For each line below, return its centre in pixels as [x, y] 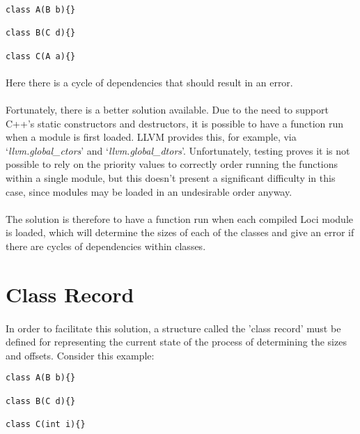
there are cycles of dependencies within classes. [106, 246]
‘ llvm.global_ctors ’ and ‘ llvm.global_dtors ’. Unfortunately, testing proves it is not [178, 150]
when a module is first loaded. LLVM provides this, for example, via [151, 137]
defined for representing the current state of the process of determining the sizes [176, 342]
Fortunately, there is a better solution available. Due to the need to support [167, 110]
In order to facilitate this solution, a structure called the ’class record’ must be [173, 328]
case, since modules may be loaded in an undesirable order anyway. [149, 191]
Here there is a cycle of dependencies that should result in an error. [149, 82]
